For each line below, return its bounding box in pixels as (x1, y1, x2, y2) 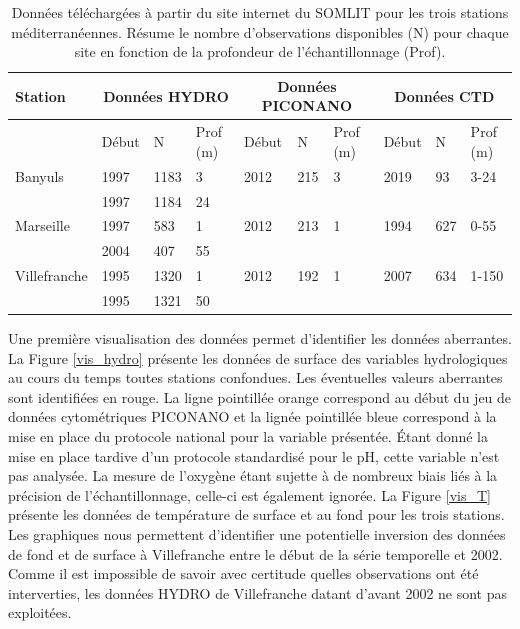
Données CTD (394, 85, 495, 106)
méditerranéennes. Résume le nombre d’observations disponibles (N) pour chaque (11, 21, 509, 42)
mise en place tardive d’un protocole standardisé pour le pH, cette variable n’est (8, 445, 500, 466)
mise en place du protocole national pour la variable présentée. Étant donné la (8, 425, 489, 446)
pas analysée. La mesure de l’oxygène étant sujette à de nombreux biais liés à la (8, 465, 498, 486)
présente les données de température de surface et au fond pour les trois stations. (8, 504, 505, 525)
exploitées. (8, 602, 72, 623)
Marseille (15, 215, 70, 236)
